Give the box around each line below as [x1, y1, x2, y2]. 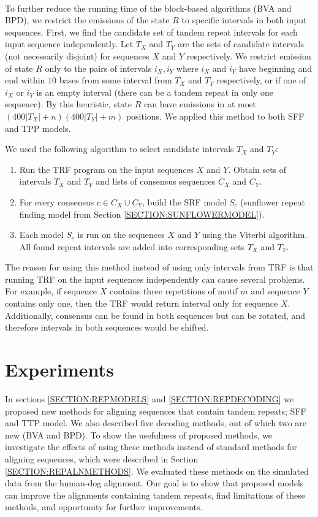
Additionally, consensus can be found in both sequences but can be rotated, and [5, 308, 306, 321]
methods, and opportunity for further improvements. [5, 500, 203, 513]
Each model [19, 228, 64, 241]
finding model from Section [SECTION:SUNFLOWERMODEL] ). [19, 207, 265, 220]
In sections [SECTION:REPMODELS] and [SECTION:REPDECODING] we [5, 392, 294, 405]
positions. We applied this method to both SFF [126, 109, 305, 122]
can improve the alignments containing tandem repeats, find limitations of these [5, 488, 305, 501]
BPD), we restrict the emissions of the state [5, 13, 170, 26]
